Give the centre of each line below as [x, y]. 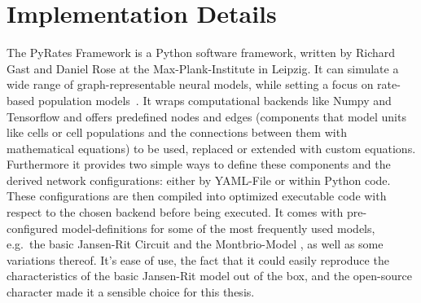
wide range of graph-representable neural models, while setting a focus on [190, 84]
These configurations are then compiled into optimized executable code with [197, 196]
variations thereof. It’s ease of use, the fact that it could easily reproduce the [198, 259]
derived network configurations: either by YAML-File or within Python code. [199, 180]
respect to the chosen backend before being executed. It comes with [175, 212]
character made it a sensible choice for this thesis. [131, 292]
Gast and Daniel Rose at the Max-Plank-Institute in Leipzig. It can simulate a [203, 68]
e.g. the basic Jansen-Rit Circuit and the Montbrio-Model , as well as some [195, 244]
